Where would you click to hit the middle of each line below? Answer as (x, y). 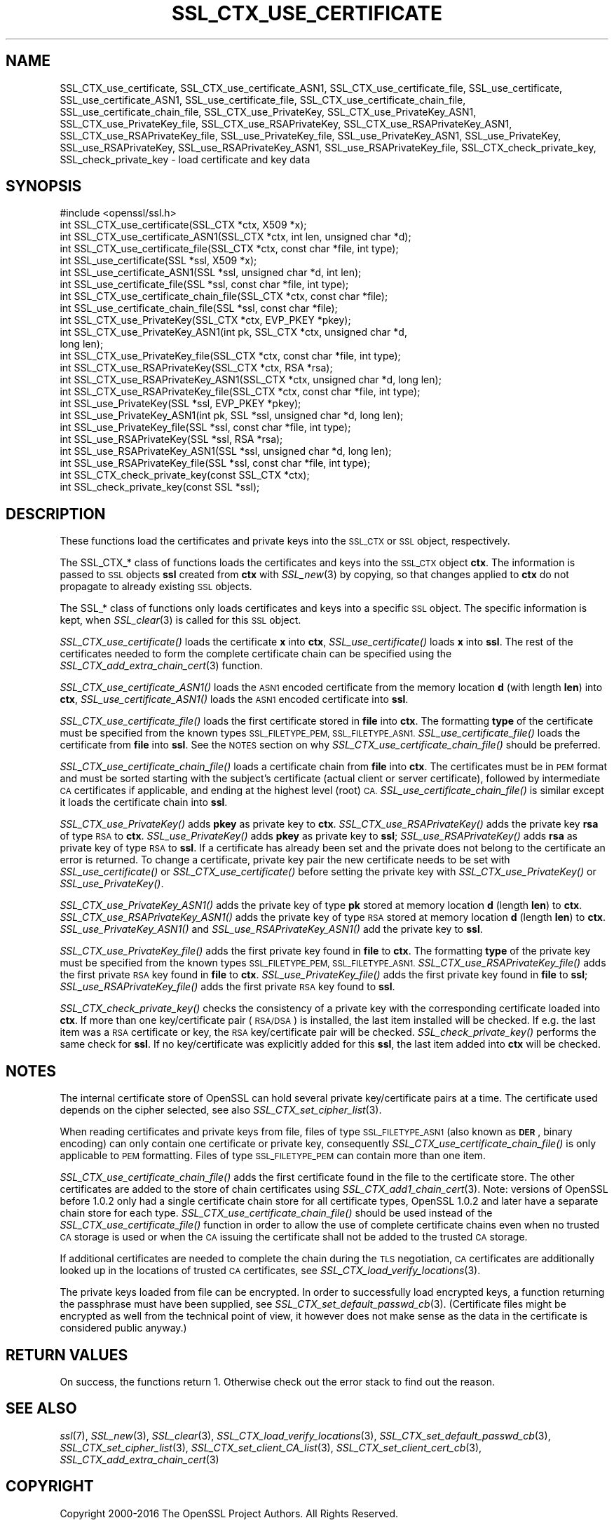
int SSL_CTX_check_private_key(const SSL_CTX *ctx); (185, 475)
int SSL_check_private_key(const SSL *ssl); (160, 487)
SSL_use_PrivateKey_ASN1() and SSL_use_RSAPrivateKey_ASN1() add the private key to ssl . (271, 929)
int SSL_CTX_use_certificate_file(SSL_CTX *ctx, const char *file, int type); (229, 249)
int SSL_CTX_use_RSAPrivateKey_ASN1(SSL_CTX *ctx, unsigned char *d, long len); (251, 380)
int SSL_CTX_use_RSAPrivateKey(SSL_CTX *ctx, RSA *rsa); (196, 368)
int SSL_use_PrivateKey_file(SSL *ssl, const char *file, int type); (205, 428)
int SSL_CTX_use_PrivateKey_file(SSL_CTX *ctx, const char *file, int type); (230, 356)
